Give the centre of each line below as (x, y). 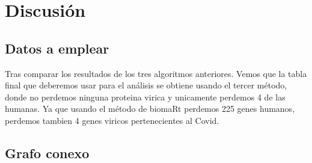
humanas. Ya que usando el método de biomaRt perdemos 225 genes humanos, (150, 109)
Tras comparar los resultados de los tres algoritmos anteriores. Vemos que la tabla (156, 73)
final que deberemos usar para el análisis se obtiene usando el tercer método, (146, 85)
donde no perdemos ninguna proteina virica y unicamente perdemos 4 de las (145, 97)
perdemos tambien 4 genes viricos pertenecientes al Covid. (112, 120)
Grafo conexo (47, 152)
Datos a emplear (57, 48)
